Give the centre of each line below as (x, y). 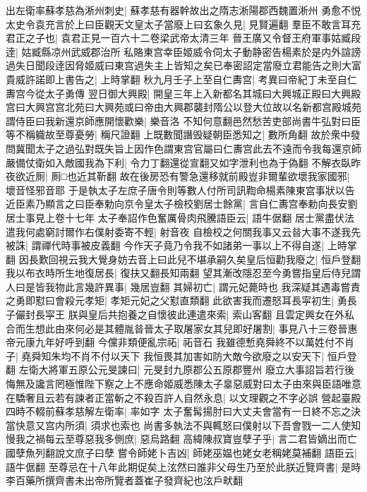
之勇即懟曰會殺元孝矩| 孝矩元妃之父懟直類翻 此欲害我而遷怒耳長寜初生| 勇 (176, 300)
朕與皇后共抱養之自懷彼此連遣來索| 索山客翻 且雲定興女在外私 (211, 314)
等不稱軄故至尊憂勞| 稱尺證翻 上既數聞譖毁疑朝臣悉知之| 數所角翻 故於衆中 (178, 134)
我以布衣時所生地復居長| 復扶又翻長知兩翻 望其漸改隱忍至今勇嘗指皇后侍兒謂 (183, 273)
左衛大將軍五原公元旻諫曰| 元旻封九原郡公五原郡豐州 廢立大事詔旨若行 (181, 370)
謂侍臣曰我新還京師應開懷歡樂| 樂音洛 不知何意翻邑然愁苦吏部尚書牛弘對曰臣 (183, 120)
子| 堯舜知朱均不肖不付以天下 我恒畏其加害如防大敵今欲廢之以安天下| (165, 355)
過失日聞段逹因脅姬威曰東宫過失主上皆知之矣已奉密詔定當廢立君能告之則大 (179, 65)
